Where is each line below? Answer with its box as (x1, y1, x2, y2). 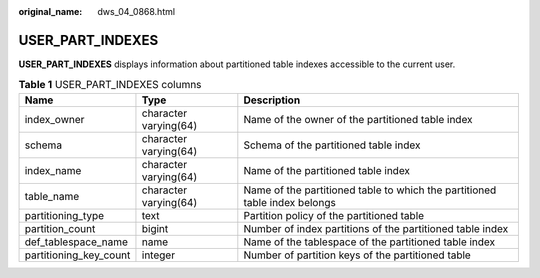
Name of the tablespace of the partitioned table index (243, 235, 496, 249)
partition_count (24, 221, 96, 235)
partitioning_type (24, 208, 105, 222)
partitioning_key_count (24, 248, 131, 262)
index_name (24, 163, 82, 177)
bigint (141, 221, 169, 235)
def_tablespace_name (24, 235, 129, 249)
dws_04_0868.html (97, 6, 175, 17)
